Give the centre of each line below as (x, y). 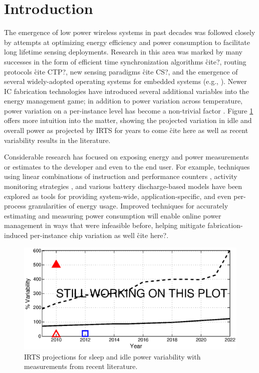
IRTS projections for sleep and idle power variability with (112, 356)
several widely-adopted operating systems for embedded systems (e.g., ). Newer (125, 81)
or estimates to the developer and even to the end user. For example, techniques (127, 166)
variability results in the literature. (57, 140)
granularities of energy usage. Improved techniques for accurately (128, 206)
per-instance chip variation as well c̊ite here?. (99, 235)
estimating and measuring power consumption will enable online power (113, 215)
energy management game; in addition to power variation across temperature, (123, 101)
